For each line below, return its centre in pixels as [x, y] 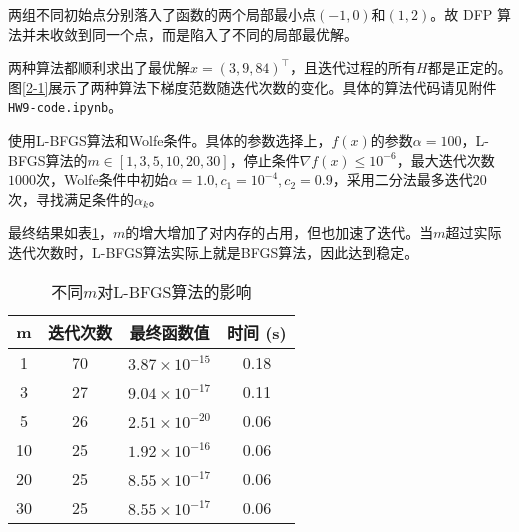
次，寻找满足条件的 [71, 198]
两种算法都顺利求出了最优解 [99, 67]
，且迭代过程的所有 [353, 67]
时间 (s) [257, 332]
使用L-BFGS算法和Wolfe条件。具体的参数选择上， [170, 140]
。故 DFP [461, 14]
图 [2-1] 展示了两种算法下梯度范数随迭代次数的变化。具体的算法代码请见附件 [252, 86]
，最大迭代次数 [445, 159]
